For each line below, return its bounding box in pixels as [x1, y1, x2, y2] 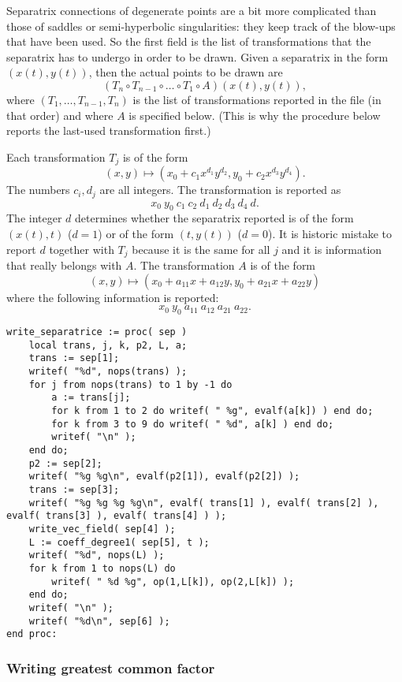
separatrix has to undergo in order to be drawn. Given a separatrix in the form [6, 48, 389, 65]
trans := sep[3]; [28, 483, 120, 495]
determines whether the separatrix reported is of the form [75, 210, 354, 226]
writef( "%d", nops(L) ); [28, 550, 165, 561]
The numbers [6, 181, 70, 198]
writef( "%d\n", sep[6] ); [28, 615, 170, 627]
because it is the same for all [132, 240, 270, 257]
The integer [6, 210, 62, 226]
